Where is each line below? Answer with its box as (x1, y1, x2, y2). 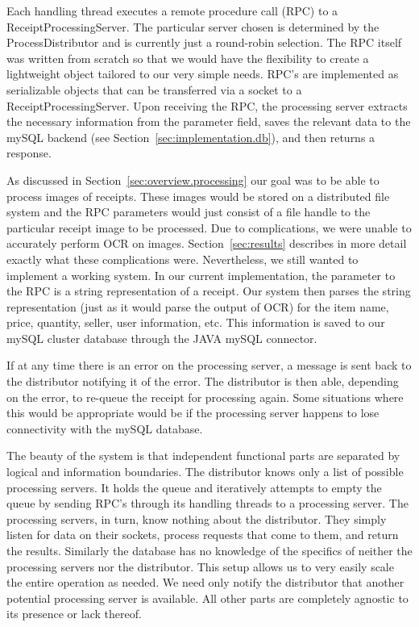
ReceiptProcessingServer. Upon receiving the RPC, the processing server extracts (6, 97, 408, 114)
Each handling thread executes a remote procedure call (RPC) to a (6, 2, 338, 19)
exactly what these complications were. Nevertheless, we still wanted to (6, 250, 359, 267)
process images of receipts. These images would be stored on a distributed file (6, 187, 390, 204)
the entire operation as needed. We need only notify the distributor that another (6, 574, 404, 591)
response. (6, 144, 52, 161)
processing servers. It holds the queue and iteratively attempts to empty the (6, 479, 382, 495)
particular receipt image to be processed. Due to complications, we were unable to (6, 219, 412, 236)
